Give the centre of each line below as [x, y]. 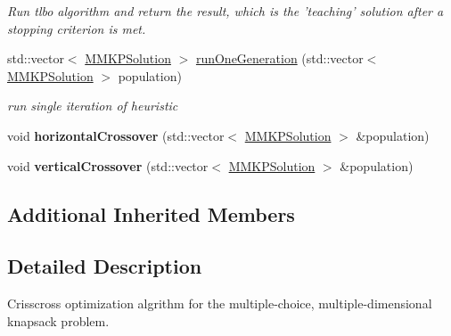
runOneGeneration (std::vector [279, 58]
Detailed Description [105, 266]
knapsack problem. [58, 320]
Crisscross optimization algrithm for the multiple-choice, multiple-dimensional [220, 303]
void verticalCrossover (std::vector [108, 165]
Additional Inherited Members [151, 213]
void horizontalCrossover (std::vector [116, 135]
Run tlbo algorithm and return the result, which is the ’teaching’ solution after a [225, 11]
